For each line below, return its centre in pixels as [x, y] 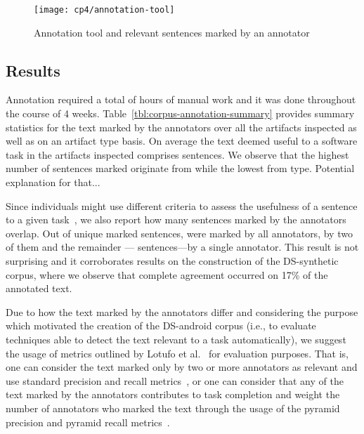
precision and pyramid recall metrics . [88, 422]
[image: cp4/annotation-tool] [104, 10]
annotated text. [39, 288]
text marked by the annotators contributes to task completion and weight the [173, 394]
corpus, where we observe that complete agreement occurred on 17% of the [167, 274]
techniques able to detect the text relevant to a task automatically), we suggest [176, 339]
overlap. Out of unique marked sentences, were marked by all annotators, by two [179, 233]
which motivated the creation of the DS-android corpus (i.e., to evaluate [161, 325]
